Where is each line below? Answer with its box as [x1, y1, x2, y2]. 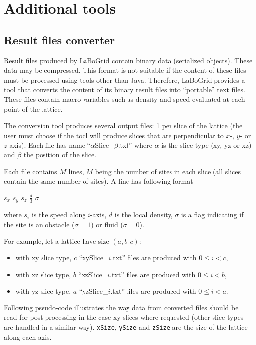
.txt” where [118, 140, 152, 150]
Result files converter [4, 32, 115, 47]
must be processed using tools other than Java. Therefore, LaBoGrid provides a [4, 74, 245, 85]
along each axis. [4, 331, 52, 342]
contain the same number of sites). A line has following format [4, 176, 193, 186]
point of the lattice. [4, 103, 63, 114]
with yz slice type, [15, 286, 71, 296]
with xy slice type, [15, 252, 72, 262]
